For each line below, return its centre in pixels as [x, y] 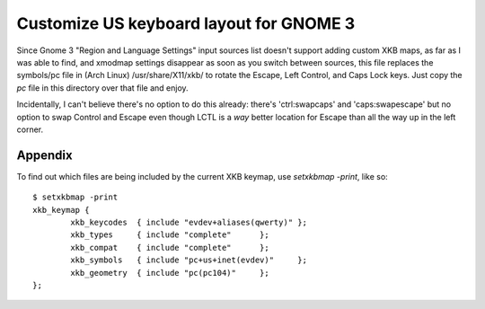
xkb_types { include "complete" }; [170, 235]
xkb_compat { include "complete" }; [170, 247]
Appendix [44, 155]
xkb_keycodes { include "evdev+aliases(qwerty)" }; [189, 222]
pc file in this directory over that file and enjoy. [102, 88]
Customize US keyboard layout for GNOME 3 [186, 23]
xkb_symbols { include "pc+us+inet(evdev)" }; [189, 260]
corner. [30, 129]
